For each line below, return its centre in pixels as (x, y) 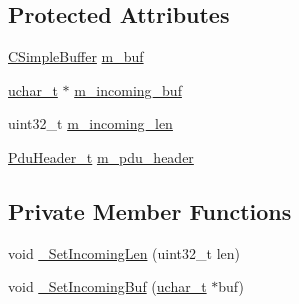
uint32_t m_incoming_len (90, 123)
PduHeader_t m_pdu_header (101, 156)
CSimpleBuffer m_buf (76, 56)
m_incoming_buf (128, 89)
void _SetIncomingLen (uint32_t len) (124, 252)
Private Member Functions (150, 210)
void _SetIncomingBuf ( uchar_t (107, 286)
